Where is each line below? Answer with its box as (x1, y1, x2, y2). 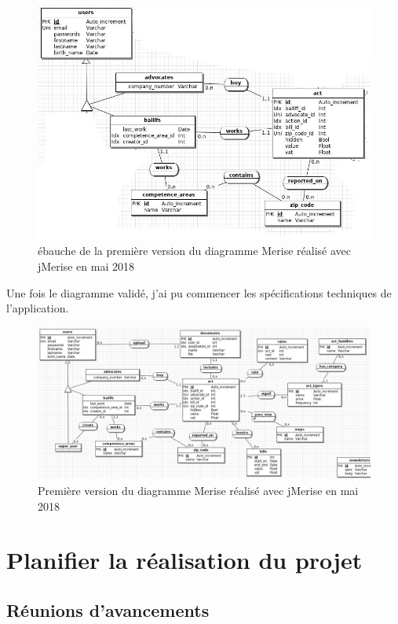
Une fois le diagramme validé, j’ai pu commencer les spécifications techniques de (6, 284, 392, 301)
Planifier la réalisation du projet (6, 544, 363, 576)
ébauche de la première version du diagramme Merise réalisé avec (38, 242, 352, 259)
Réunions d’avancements (6, 598, 210, 622)
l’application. (6, 300, 69, 316)
